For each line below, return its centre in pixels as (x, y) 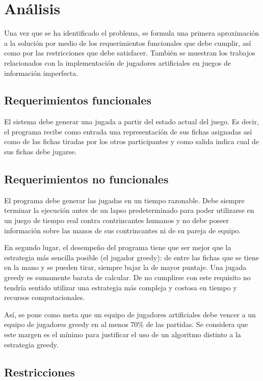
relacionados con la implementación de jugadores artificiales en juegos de (117, 62)
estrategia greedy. (31, 344)
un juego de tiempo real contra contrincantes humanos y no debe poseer (116, 220)
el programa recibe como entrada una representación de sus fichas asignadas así (128, 131)
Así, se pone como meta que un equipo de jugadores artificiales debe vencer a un (130, 314)
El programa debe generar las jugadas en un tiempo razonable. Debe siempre (124, 200)
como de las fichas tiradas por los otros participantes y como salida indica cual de (131, 141)
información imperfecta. (41, 73)
